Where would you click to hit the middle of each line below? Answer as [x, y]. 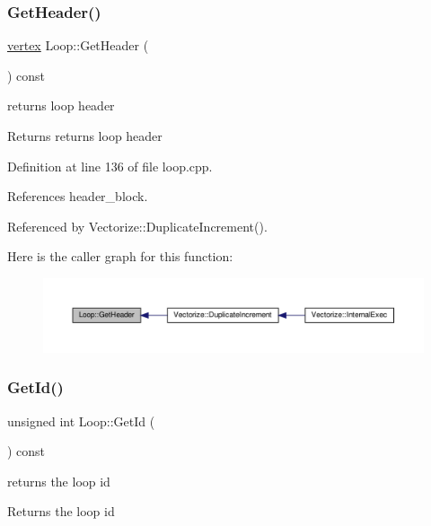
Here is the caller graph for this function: [120, 256]
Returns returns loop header [85, 136]
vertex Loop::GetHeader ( [78, 45]
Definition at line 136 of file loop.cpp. [110, 166]
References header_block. [78, 196]
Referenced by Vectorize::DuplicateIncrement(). [137, 226]
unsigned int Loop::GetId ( [81, 421]
